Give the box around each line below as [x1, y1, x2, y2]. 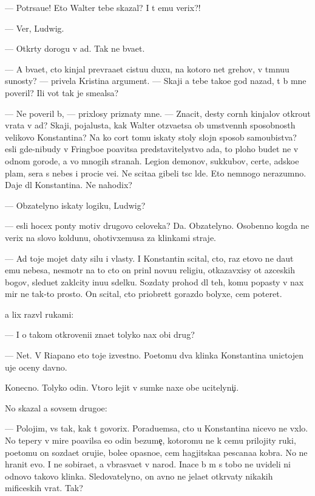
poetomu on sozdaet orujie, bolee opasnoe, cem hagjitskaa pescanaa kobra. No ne [5, 445, 308, 458]
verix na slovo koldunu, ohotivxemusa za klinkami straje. [5, 231, 216, 243]
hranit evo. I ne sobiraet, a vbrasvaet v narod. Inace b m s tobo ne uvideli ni [5, 458, 291, 470]
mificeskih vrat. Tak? [5, 481, 83, 494]
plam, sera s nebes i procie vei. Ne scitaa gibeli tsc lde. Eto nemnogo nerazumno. [5, 166, 307, 179]
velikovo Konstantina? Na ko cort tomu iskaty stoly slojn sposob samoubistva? [5, 130, 297, 143]
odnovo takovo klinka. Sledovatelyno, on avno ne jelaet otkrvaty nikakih [5, 469, 273, 482]
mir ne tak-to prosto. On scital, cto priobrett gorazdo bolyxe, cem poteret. [5, 287, 282, 300]
